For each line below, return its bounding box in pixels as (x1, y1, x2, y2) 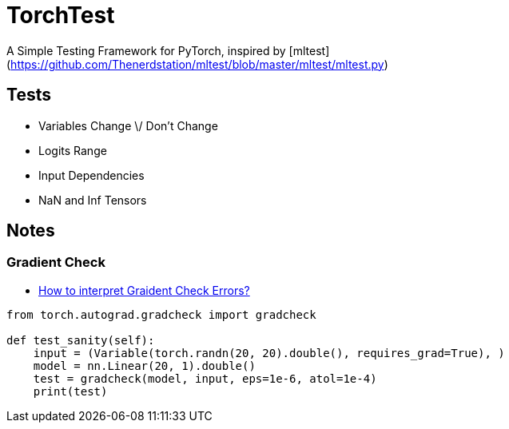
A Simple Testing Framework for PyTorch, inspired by (6, 43, 286, 58)
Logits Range (38, 143, 107, 157)
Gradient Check (6, 254, 105, 271)
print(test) (33, 384, 108, 398)
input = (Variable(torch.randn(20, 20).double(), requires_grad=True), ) (33, 346, 505, 359)
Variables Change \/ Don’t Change (38, 118, 218, 133)
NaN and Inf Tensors (38, 193, 147, 207)
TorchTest (6, 2, 115, 29)
